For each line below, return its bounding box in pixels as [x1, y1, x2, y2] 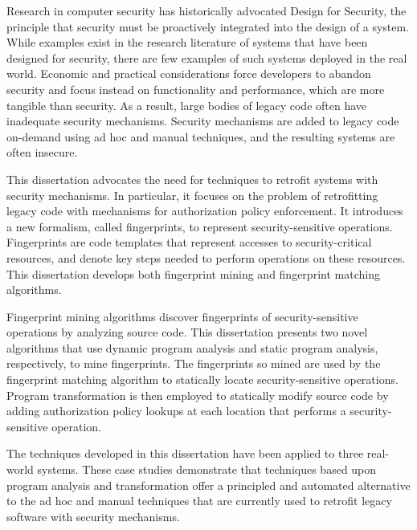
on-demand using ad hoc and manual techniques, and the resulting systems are [6, 128, 395, 145]
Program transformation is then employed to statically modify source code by [6, 386, 389, 403]
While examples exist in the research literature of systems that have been [6, 34, 368, 51]
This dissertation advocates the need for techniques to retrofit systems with [6, 170, 378, 187]
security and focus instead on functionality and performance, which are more [6, 80, 385, 97]
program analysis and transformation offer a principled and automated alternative [6, 476, 411, 493]
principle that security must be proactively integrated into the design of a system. [6, 18, 410, 35]
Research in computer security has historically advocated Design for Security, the [6, 2, 407, 18]
